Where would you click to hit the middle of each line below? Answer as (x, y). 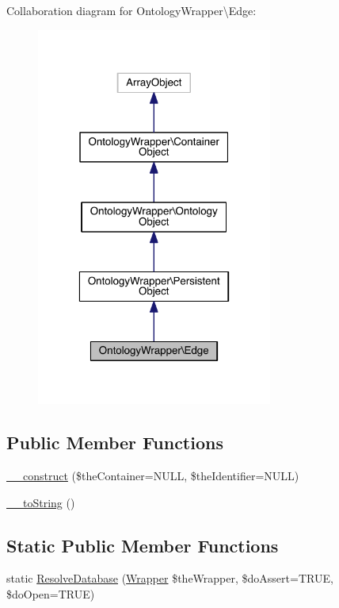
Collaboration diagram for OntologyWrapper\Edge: (131, 10)
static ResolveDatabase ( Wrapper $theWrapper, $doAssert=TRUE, (170, 578)
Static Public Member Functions (143, 545)
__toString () (41, 502)
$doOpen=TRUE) (51, 594)
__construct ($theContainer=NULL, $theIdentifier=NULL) (153, 476)
